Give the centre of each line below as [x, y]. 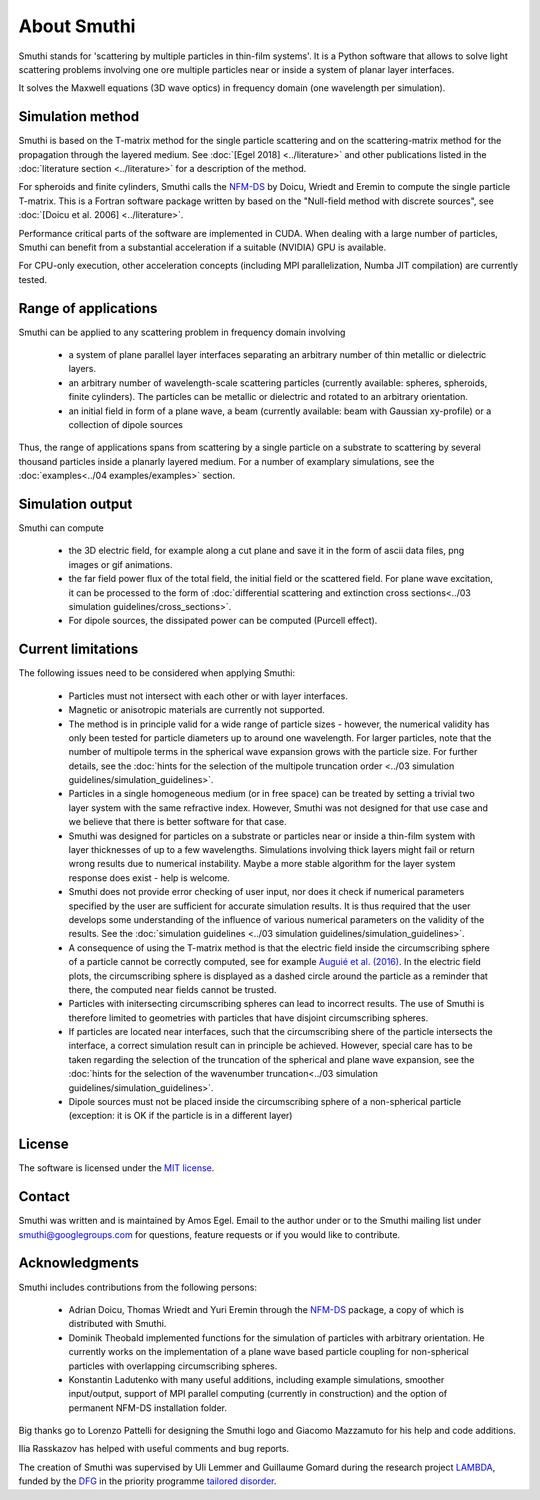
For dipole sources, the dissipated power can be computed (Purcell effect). [223, 621]
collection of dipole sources [126, 424]
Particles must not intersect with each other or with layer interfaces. [208, 696]
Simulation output [75, 503]
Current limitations [78, 649]
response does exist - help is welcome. [149, 877]
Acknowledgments [79, 1263]
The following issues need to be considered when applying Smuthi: [156, 673]
